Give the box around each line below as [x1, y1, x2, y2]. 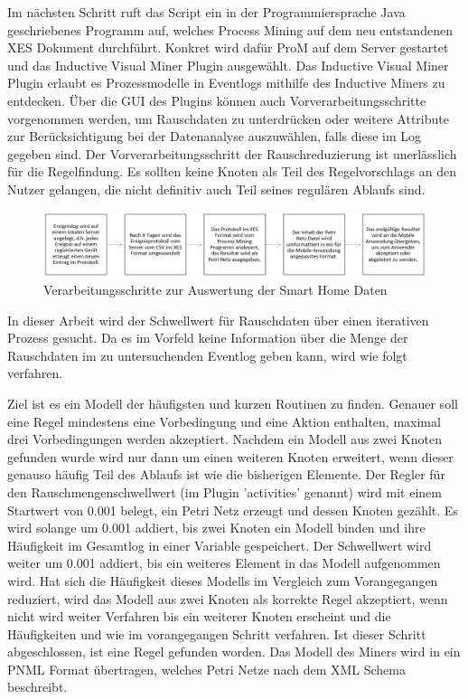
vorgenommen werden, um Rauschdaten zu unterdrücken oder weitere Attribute [7, 109, 449, 128]
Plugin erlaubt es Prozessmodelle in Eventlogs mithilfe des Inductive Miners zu [7, 73, 445, 92]
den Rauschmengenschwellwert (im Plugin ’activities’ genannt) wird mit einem [7, 482, 442, 501]
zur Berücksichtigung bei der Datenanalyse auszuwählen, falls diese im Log [7, 127, 422, 146]
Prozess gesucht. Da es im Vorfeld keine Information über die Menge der [7, 328, 408, 347]
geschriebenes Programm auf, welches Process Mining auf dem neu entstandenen [7, 20, 453, 39]
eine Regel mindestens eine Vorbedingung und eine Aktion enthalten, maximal [7, 411, 441, 430]
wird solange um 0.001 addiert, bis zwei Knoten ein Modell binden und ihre [7, 518, 426, 537]
